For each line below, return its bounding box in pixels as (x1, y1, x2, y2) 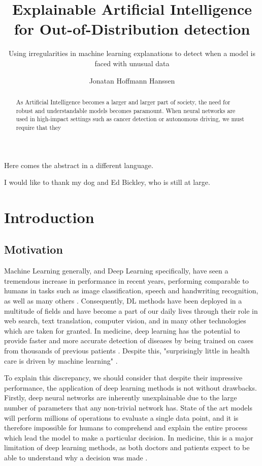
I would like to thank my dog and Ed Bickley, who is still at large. (4, 177, 210, 187)
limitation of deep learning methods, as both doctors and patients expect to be (4, 442, 250, 453)
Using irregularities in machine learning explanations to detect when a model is (9, 48, 255, 59)
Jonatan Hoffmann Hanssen (89, 75, 175, 86)
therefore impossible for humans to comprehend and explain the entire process (4, 422, 248, 433)
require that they (16, 123, 61, 131)
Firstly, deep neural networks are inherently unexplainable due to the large (4, 392, 237, 403)
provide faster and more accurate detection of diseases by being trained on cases (4, 335, 254, 346)
